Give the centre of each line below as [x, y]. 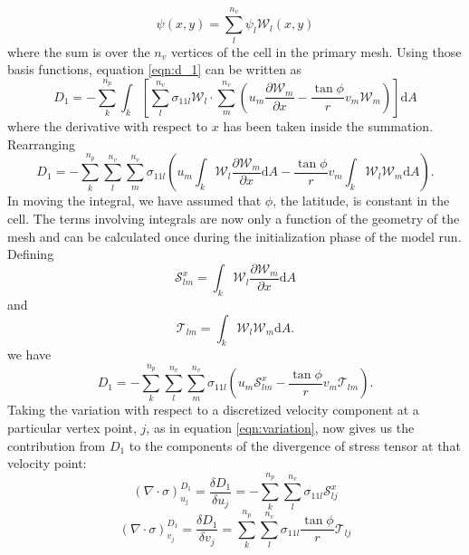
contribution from [57, 445]
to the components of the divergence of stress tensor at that [295, 445]
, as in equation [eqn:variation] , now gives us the [280, 428]
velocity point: [47, 463]
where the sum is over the [79, 51]
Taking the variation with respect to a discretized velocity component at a [213, 410]
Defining [31, 254]
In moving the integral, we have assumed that [134, 201]
